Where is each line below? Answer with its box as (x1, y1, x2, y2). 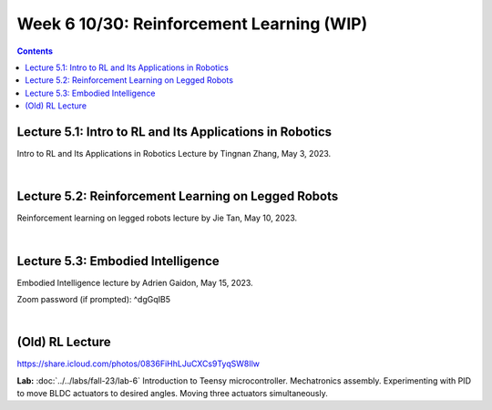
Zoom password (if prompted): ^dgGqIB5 (16, 294, 171, 304)
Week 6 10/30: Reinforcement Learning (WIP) (16, 14, 368, 34)
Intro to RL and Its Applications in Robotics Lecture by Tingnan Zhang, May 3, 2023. (16, 149, 332, 159)
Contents (16, 46, 54, 56)
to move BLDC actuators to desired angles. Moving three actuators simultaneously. (16, 388, 328, 399)
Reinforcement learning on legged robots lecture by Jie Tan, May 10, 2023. (16, 212, 298, 223)
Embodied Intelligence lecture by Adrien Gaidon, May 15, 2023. (16, 277, 254, 288)
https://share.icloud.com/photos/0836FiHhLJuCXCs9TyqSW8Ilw (16, 358, 260, 369)
